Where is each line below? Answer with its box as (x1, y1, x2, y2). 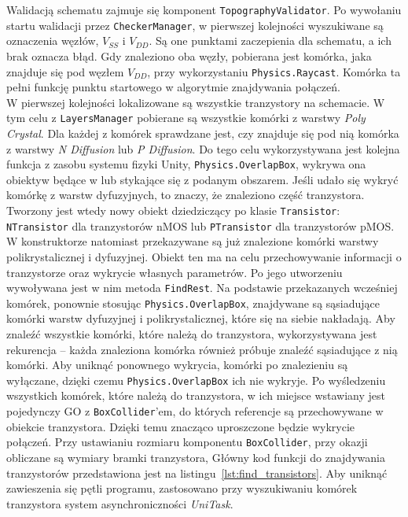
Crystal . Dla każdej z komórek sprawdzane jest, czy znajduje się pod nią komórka (6, 125, 399, 141)
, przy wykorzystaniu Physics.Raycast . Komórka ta (147, 63, 401, 79)
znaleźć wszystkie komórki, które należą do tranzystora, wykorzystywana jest (6, 326, 377, 342)
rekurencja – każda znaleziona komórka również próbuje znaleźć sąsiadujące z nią (6, 341, 398, 357)
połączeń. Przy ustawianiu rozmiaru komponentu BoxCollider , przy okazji (6, 434, 368, 450)
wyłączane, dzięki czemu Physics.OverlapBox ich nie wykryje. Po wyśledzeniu (6, 371, 386, 388)
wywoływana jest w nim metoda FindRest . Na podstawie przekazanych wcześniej (6, 279, 398, 296)
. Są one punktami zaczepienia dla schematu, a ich (149, 32, 391, 49)
